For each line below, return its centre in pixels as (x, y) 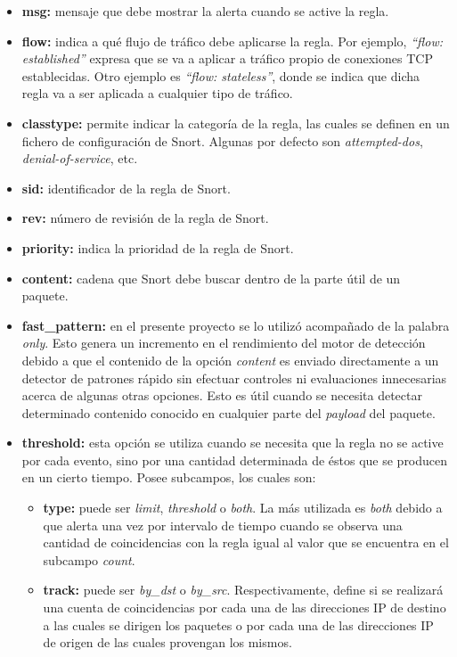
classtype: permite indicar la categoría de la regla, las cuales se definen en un (236, 123)
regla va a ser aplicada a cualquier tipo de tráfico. (157, 93)
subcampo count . (89, 559)
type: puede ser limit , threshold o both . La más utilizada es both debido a (243, 508)
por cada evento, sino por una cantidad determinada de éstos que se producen (235, 460)
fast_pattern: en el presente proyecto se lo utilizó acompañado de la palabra (236, 325)
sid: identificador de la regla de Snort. (126, 188)
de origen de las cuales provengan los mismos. (167, 642)
